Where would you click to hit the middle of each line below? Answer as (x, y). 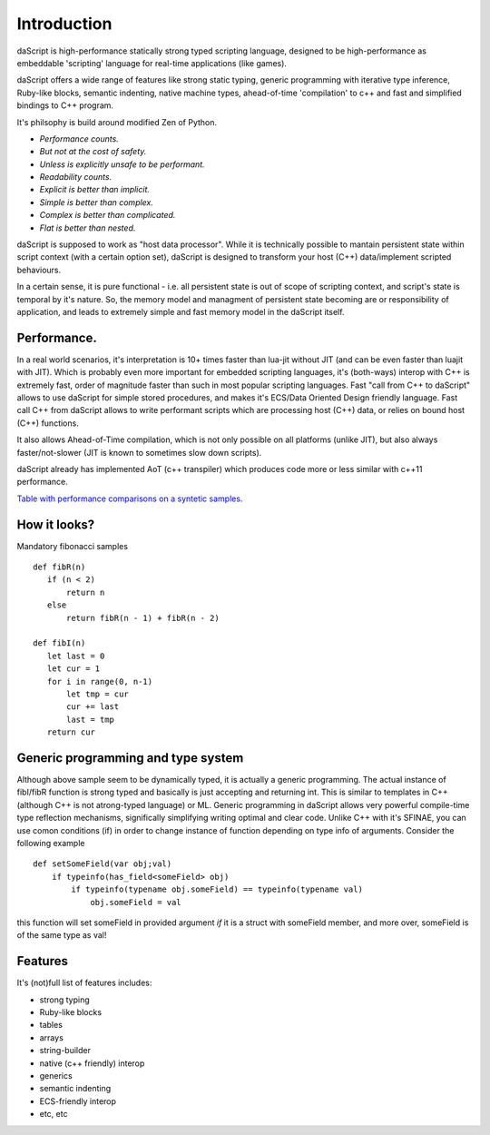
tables (51, 1025)
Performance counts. (79, 138)
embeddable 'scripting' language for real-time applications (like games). (152, 63)
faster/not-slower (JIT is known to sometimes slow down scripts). (139, 452)
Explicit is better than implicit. (94, 190)
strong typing (64, 1000)
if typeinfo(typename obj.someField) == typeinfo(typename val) (217, 889)
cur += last (93, 707)
